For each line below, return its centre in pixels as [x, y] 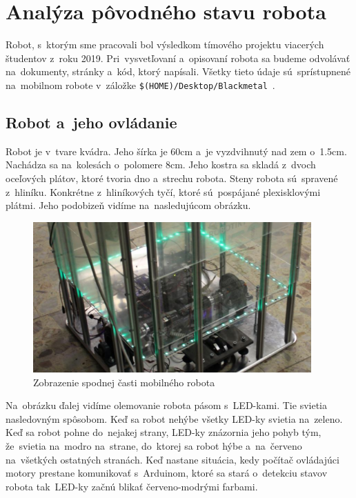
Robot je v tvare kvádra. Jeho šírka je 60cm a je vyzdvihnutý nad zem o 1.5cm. [176, 151]
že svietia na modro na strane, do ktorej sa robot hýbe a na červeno [154, 446]
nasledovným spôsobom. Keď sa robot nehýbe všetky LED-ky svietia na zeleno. [174, 418]
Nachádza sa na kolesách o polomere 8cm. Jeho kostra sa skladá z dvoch [161, 165]
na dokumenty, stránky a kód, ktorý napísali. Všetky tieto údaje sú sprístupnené [178, 71]
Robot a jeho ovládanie [91, 122]
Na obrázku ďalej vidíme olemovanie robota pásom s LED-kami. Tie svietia [166, 405]
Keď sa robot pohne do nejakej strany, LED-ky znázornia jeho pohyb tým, [164, 432]
